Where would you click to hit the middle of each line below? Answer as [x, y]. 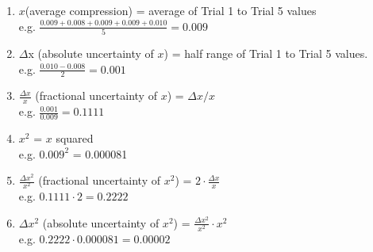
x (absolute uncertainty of [91, 53]
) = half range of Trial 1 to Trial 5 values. [266, 53]
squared [75, 137]
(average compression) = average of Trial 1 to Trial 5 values [171, 10]
